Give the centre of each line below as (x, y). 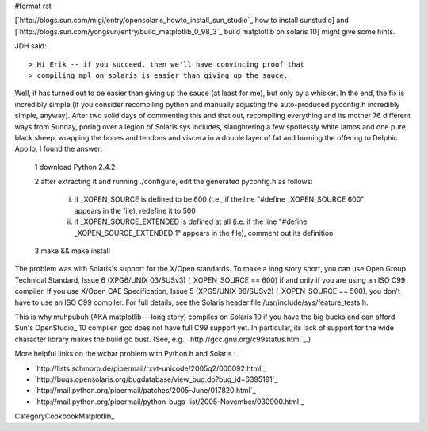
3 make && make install (73, 251)
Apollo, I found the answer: (59, 149)
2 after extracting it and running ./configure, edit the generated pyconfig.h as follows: (174, 182)
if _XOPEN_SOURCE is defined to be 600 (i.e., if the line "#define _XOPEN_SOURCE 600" (219, 199)
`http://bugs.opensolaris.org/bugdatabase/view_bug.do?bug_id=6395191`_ (156, 379)
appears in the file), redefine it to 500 (135, 210)
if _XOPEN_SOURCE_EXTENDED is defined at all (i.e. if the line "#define (191, 221)
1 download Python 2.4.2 (75, 167)
